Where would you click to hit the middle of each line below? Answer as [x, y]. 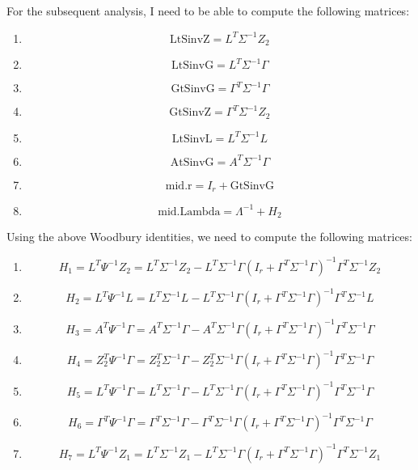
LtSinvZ [190, 39]
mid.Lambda [189, 212]
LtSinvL [192, 139]
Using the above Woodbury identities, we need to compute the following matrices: [209, 237]
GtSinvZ [190, 113]
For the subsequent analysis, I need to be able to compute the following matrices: [208, 11]
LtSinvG [193, 66]
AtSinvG [192, 162]
